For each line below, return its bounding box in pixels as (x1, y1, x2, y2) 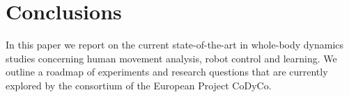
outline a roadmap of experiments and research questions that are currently (6, 64, 328, 79)
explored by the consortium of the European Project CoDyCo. (6, 78, 272, 92)
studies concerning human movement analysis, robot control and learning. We (6, 51, 337, 65)
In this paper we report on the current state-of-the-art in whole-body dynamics (6, 37, 344, 52)
